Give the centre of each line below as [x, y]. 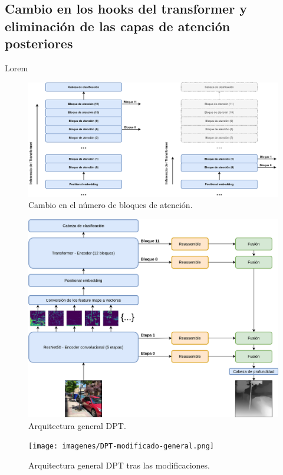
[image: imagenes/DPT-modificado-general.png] [121, 446]
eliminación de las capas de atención [118, 26]
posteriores [39, 43]
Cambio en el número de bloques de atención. [111, 205]
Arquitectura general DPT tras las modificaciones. [119, 465]
